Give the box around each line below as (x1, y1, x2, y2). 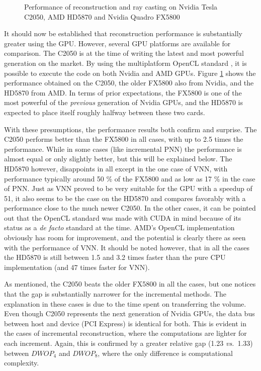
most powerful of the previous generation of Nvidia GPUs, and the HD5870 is (4, 97, 243, 108)
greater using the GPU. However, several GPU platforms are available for (4, 38, 231, 48)
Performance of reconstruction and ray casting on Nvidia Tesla (24, 2, 218, 12)
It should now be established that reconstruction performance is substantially (4, 28, 242, 39)
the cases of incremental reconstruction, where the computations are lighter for (4, 328, 247, 338)
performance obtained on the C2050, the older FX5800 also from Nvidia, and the (4, 77, 254, 88)
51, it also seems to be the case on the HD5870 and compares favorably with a (4, 193, 246, 203)
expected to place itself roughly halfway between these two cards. (4, 107, 205, 117)
